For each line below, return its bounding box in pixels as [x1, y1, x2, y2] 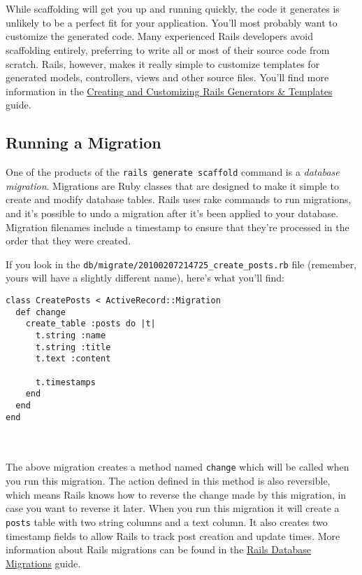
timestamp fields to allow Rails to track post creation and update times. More [6, 528, 340, 543]
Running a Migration [6, 132, 161, 153]
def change [15, 307, 66, 317]
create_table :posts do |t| [25, 319, 156, 329]
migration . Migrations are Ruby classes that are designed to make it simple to [6, 178, 339, 193]
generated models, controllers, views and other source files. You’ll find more [6, 70, 329, 85]
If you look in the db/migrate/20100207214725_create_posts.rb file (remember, [6, 256, 357, 271]
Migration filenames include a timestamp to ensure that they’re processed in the [6, 219, 349, 234]
